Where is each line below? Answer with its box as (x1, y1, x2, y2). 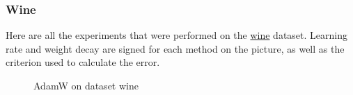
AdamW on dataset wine (33, 78, 139, 92)
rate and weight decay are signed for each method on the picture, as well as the (6, 41, 345, 55)
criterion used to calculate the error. (6, 55, 160, 69)
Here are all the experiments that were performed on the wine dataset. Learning (6, 28, 347, 42)
